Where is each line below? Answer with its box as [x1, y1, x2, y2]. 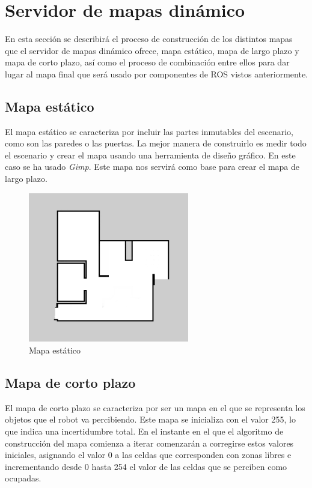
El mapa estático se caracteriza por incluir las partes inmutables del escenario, [5, 125, 293, 137]
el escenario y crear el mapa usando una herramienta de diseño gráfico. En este [5, 148, 296, 161]
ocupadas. [5, 472, 41, 484]
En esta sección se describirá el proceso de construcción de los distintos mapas [5, 32, 293, 45]
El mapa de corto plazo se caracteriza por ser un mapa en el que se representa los [5, 401, 305, 414]
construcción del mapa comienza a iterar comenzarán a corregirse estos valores [5, 436, 294, 449]
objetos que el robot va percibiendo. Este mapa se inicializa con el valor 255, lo [5, 413, 296, 426]
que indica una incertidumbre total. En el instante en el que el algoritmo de [5, 424, 284, 437]
